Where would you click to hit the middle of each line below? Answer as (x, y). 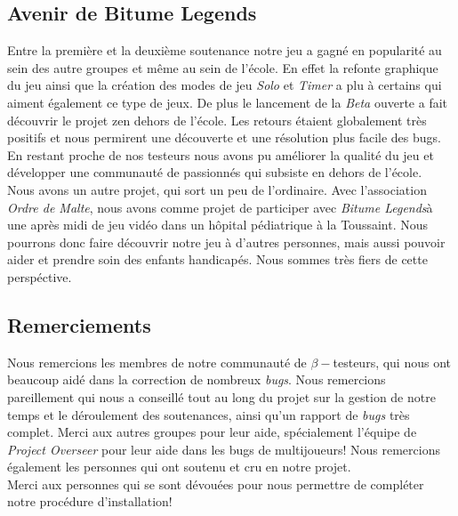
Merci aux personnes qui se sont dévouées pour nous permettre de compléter (216, 484)
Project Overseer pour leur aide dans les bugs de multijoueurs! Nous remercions (224, 449)
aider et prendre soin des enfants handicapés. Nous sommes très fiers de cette (217, 259)
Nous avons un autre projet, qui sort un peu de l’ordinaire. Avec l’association (217, 189)
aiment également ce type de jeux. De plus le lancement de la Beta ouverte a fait (228, 102)
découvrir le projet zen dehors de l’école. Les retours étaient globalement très (217, 120)
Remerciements (79, 324)
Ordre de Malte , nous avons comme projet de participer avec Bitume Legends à (220, 207)
